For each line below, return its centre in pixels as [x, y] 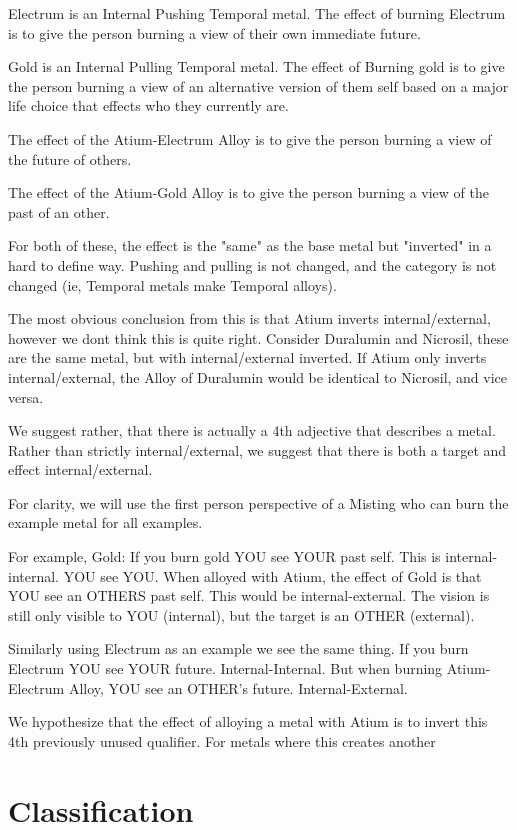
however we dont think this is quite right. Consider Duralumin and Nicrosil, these [258, 337]
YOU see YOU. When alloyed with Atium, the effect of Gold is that [272, 575]
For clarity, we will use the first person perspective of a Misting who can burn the [258, 502]
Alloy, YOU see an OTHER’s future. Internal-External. [238, 687]
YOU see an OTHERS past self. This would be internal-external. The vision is [249, 595]
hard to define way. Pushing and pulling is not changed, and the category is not [252, 264]
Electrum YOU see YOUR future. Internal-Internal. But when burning [225, 668]
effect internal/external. [80, 469]
